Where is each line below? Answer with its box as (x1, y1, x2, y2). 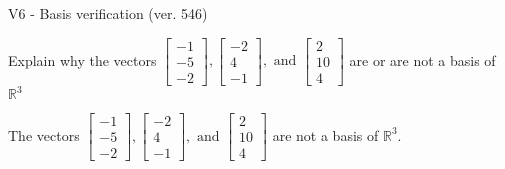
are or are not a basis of (349, 49, 496, 70)
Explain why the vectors (8, 49, 157, 70)
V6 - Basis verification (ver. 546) (8, 3, 208, 23)
